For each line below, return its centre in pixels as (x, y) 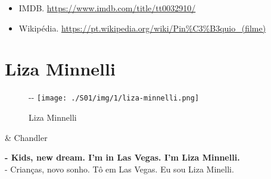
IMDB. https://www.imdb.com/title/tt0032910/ (107, 8)
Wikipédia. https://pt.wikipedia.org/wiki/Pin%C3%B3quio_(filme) (142, 28)
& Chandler (26, 137)
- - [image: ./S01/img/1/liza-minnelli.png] (114, 97)
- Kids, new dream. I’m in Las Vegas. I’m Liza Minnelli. (122, 157)
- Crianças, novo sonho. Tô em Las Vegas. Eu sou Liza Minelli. (119, 169)
